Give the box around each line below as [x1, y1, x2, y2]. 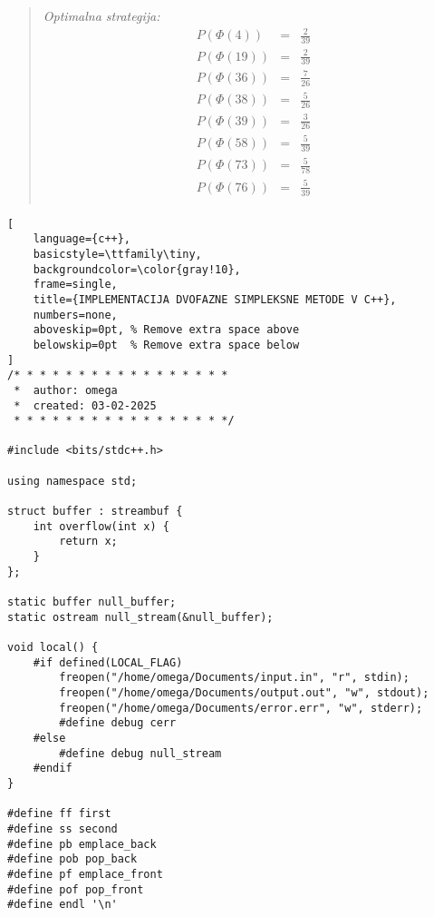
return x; [59, 535, 118, 548]
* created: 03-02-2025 [14, 399, 157, 412]
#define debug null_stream [59, 746, 222, 760]
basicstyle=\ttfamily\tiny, [33, 247, 202, 261]
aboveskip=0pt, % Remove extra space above [33, 323, 300, 337]
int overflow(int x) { [33, 519, 169, 533]
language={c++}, [33, 232, 131, 246]
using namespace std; [7, 474, 138, 488]
